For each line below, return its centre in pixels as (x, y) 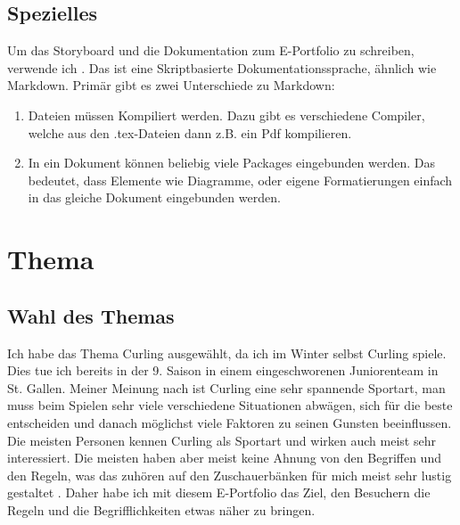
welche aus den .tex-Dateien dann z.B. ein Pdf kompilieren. (190, 132)
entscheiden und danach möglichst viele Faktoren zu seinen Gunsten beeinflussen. (230, 422)
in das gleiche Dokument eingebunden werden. (154, 197)
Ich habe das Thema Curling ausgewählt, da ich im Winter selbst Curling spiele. (227, 353)
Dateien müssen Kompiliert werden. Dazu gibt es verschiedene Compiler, (226, 115)
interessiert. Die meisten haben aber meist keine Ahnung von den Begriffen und (224, 458)
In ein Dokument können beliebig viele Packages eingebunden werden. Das (231, 163)
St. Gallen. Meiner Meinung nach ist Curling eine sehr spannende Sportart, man (226, 387)
